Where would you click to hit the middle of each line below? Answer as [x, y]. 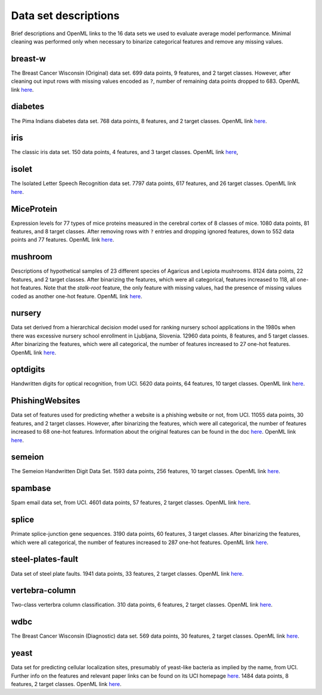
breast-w [28, 59]
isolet [22, 169]
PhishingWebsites [46, 401]
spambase [31, 488]
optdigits [28, 370]
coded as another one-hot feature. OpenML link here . [77, 296]
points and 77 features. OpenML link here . [63, 240]
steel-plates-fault [45, 559]
